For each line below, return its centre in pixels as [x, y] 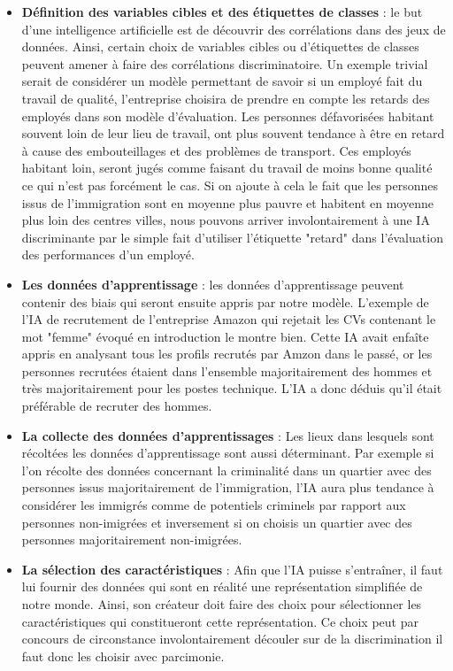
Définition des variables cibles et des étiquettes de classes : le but [222, 12]
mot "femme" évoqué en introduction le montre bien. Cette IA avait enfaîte [225, 336]
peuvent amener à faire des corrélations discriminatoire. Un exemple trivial [225, 63]
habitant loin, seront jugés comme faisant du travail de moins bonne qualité [227, 168]
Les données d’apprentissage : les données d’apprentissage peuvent [213, 284]
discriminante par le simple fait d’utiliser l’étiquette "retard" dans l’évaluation [232, 237]
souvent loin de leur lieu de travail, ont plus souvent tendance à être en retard [233, 133]
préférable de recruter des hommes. [117, 406]
